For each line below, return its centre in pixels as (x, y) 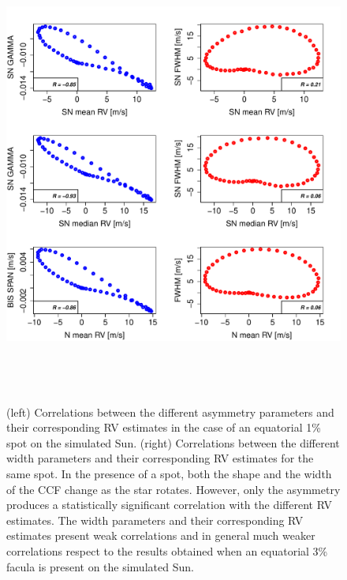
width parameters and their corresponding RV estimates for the (160, 458)
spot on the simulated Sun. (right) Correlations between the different (173, 442)
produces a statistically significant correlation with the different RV (169, 505)
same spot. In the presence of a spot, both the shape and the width (169, 473)
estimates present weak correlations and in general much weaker (161, 535)
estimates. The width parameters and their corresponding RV (155, 520)
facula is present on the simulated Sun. (100, 566)
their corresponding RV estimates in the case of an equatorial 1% (164, 427)
